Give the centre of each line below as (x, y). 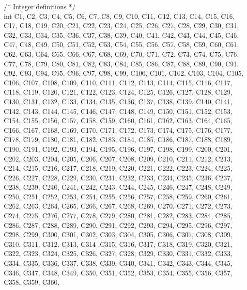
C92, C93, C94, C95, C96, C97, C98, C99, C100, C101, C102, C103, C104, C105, (124, 73)
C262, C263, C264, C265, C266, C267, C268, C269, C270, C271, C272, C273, (118, 206)
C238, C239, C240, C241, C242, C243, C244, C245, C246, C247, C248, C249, (118, 187)
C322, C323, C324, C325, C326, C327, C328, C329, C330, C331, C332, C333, (118, 253)
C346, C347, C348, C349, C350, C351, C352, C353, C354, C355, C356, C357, (118, 272)
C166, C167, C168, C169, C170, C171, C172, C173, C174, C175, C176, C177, (118, 130)
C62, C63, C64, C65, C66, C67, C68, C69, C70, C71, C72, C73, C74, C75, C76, (122, 54)
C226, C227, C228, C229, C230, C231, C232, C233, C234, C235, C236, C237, (118, 177)
